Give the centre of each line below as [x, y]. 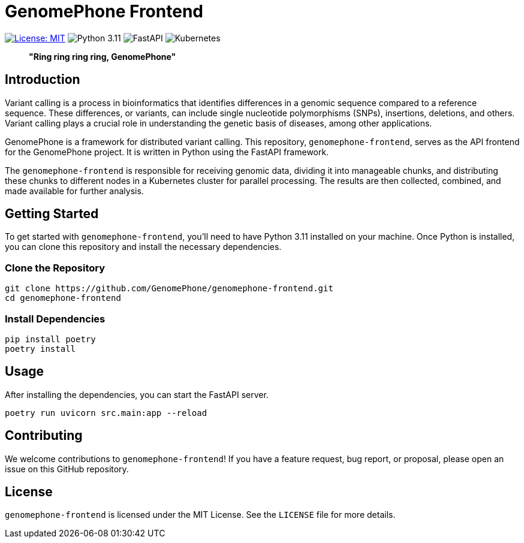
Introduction [43, 80]
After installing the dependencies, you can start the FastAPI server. [137, 394]
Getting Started [52, 214]
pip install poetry [50, 339]
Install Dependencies [55, 319]
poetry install [40, 349]
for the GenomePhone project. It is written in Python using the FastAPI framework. [167, 152]
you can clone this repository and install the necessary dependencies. [143, 247]
